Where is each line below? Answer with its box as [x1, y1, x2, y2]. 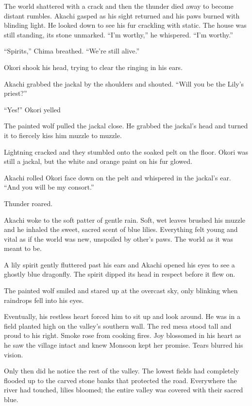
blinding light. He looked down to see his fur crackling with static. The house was [4, 20, 247, 30]
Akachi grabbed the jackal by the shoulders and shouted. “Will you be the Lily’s [4, 78, 244, 88]
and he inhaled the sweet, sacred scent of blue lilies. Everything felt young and [4, 224, 238, 234]
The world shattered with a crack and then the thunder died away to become [4, 1, 234, 11]
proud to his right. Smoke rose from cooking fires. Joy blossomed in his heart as [4, 330, 241, 340]
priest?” [4, 88, 27, 98]
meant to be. [4, 243, 42, 253]
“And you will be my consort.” [4, 182, 94, 192]
